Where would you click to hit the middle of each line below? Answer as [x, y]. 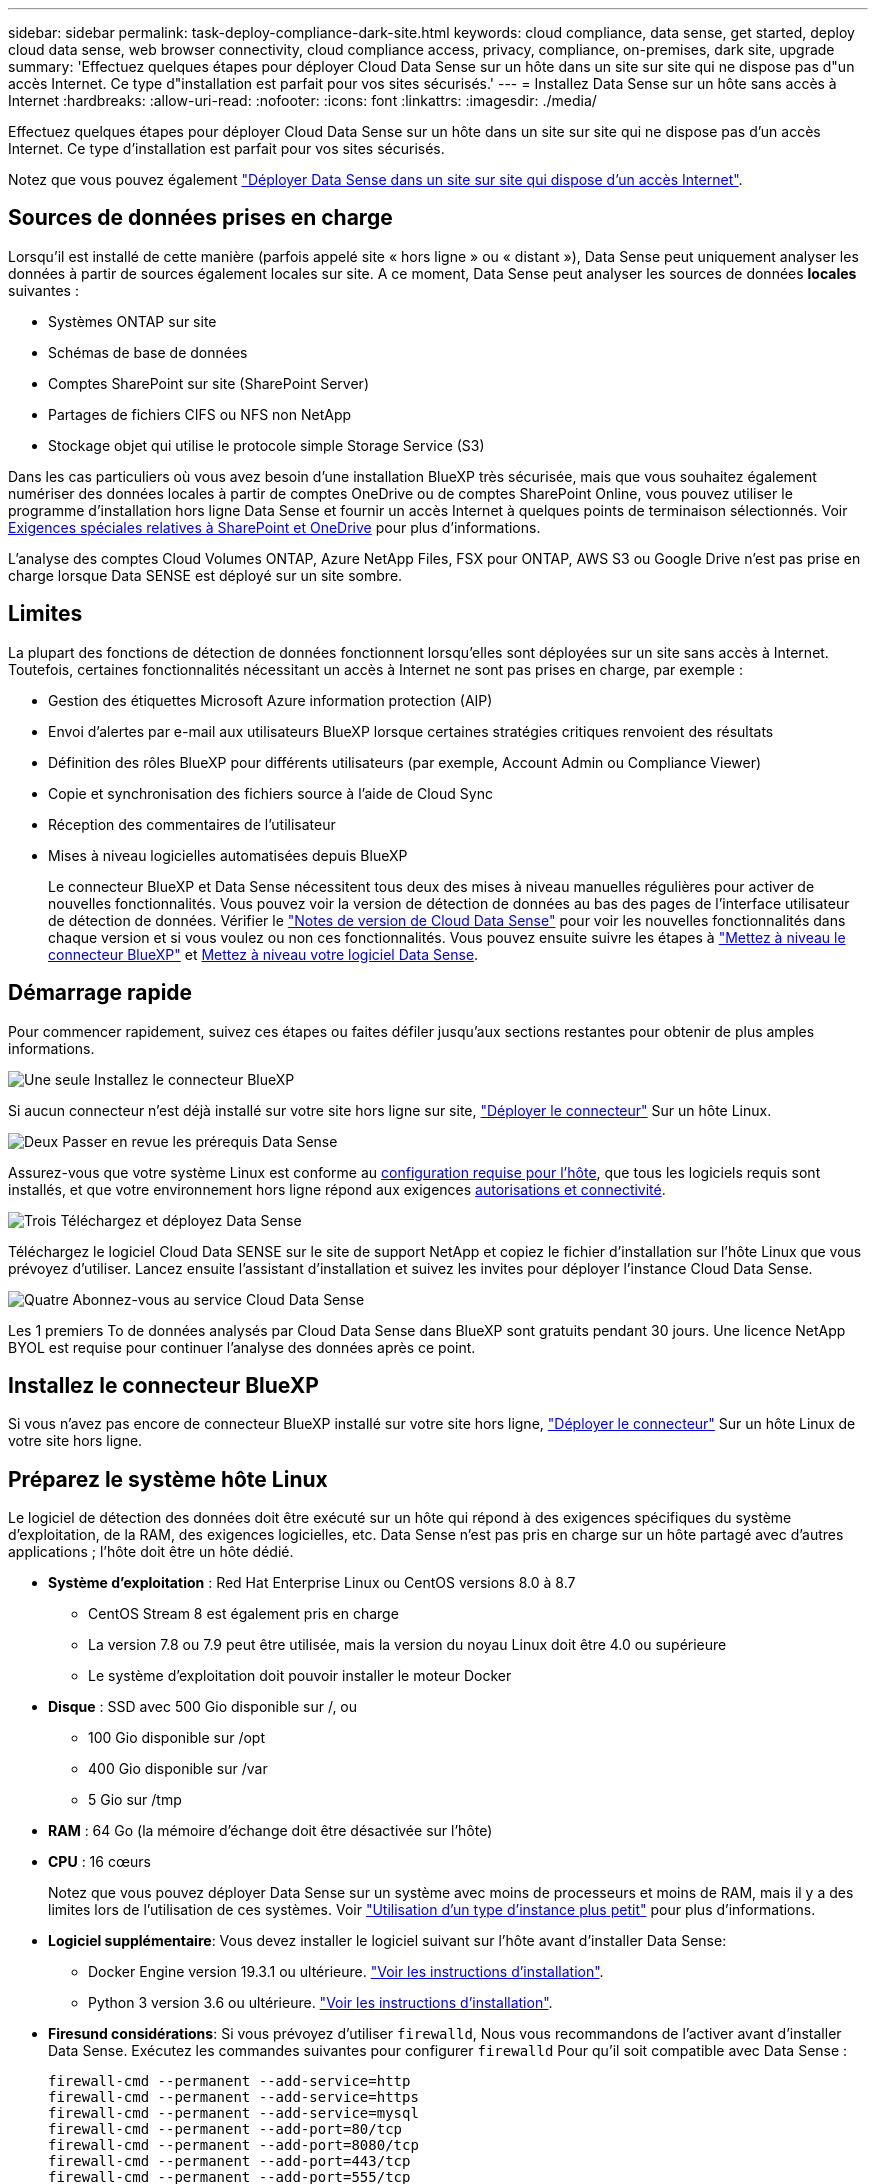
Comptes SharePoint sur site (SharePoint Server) [208, 383]
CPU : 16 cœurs [99, 1862]
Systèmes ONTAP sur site [132, 321]
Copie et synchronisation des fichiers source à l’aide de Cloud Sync [270, 793]
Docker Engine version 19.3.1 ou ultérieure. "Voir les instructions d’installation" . [346, 1972]
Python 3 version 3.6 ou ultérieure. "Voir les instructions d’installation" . [320, 2003]
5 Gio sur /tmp [135, 1800]
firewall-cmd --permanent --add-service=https [233, 2097]
